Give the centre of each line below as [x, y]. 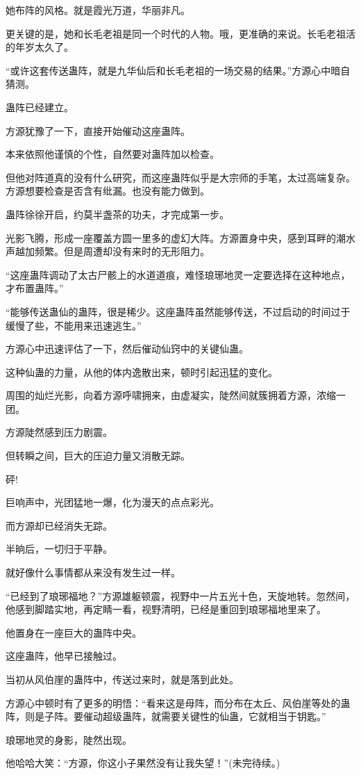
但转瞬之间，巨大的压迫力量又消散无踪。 [98, 456]
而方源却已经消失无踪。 [59, 525]
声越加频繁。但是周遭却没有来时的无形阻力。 [108, 251]
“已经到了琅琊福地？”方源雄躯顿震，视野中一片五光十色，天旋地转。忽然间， [180, 595]
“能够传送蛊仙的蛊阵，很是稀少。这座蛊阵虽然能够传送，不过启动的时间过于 [178, 311]
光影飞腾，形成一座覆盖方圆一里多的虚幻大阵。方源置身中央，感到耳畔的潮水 [180, 237]
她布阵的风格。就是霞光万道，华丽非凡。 [98, 10]
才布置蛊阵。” [35, 288]
